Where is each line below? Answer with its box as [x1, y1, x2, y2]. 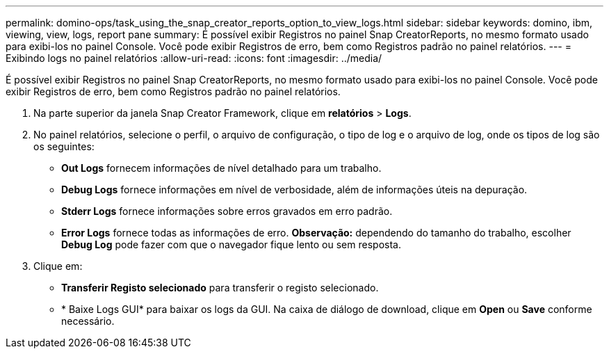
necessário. [61, 315, 115, 327]
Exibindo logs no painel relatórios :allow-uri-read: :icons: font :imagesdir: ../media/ [6, 52, 382, 64]
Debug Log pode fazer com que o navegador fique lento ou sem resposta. [61, 239, 401, 250]
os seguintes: [33, 140, 95, 152]
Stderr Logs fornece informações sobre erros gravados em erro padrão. [61, 205, 393, 217]
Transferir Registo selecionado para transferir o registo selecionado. [61, 282, 379, 293]
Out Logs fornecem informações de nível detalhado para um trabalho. [61, 162, 382, 174]
